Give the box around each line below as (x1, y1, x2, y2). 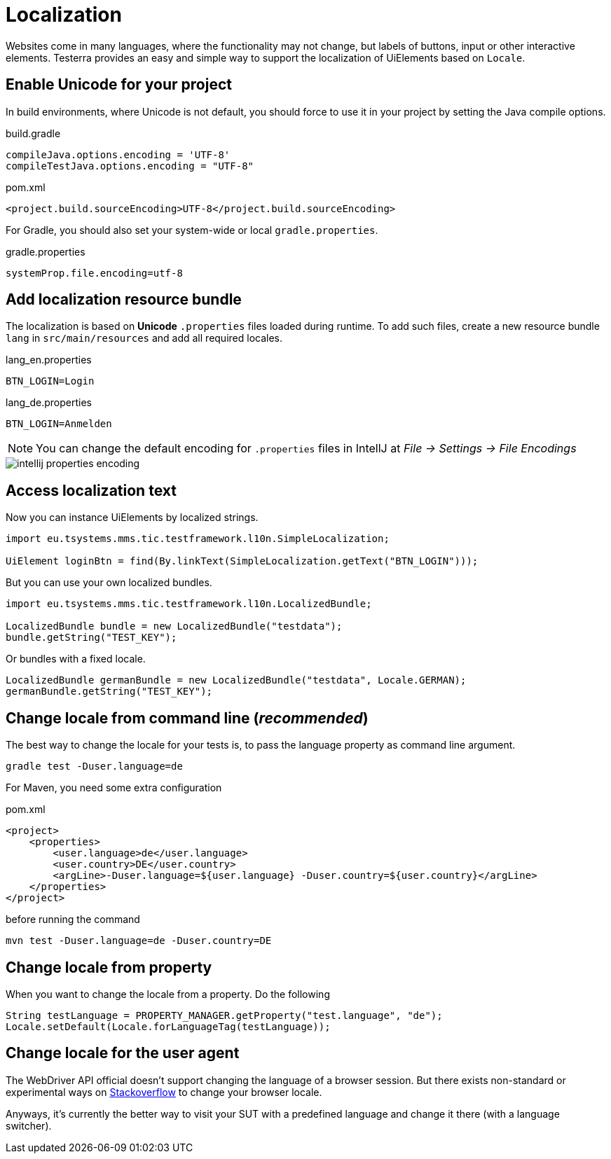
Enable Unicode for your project (6, 76, 232, 94)
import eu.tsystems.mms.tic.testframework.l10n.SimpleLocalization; (6, 533, 390, 545)
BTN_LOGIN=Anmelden (6, 418, 112, 430)
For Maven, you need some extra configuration (6, 782, 222, 794)
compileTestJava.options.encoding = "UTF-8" (6, 160, 254, 172)
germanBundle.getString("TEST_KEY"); (6, 686, 213, 698)
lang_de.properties (6, 396, 92, 409)
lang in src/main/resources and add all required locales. (6, 332, 282, 345)
